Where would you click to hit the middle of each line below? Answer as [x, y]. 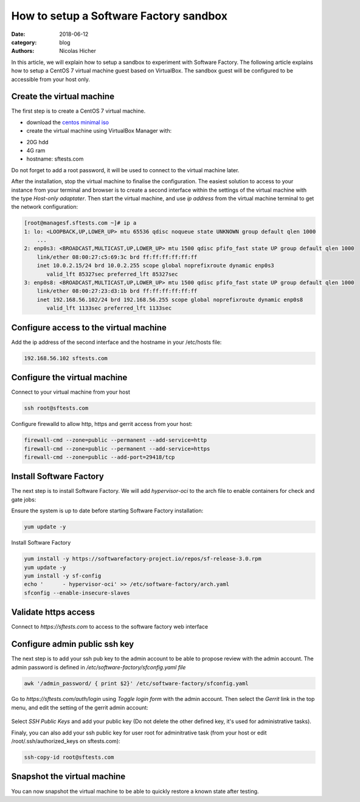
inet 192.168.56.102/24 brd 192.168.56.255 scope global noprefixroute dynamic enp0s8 [170, 299]
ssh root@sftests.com [56, 408]
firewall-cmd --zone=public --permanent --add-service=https [117, 448]
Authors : [23, 51]
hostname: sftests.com [55, 159]
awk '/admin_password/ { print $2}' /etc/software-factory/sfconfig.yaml [136, 683]
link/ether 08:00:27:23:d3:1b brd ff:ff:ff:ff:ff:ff [117, 291]
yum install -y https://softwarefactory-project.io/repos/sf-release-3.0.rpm [143, 559]
